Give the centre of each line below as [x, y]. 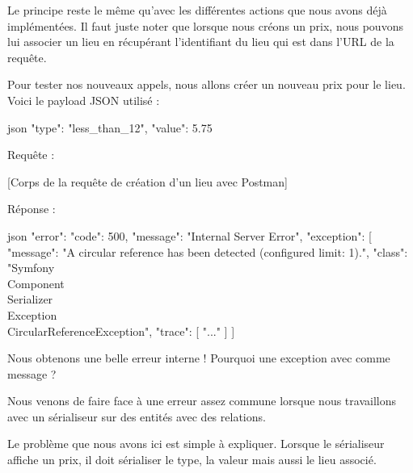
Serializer [30, 299]
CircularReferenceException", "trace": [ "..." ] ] [121, 331]
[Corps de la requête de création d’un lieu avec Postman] [147, 181]
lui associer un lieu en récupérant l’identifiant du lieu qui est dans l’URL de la [201, 42]
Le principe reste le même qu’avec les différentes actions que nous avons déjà [197, 10]
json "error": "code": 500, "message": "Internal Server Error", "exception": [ [190, 235]
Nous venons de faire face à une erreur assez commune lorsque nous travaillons [202, 401]
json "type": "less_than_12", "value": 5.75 [110, 127]
